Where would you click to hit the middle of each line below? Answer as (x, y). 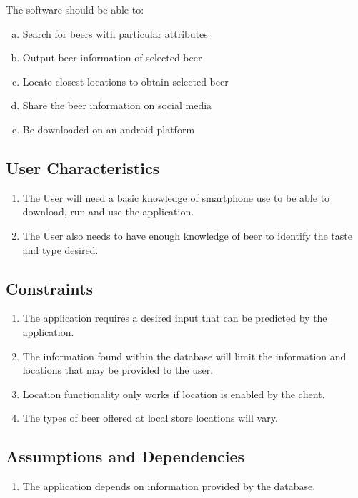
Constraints (49, 288)
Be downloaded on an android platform (109, 129)
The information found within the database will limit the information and (184, 356)
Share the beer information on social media (117, 105)
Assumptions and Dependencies (125, 456)
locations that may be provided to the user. (118, 370)
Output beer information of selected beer (112, 57)
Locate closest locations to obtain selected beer (125, 81)
